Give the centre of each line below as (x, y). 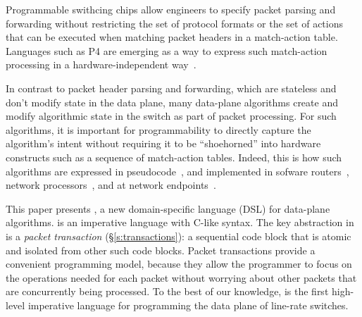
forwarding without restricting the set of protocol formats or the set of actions (174, 23)
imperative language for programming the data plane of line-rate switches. (188, 305)
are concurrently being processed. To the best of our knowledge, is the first (167, 291)
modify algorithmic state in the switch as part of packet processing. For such (171, 116)
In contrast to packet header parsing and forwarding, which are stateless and (171, 88)
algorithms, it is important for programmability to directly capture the (158, 129)
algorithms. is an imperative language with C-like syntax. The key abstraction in (180, 222)
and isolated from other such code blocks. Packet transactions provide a (161, 250)
